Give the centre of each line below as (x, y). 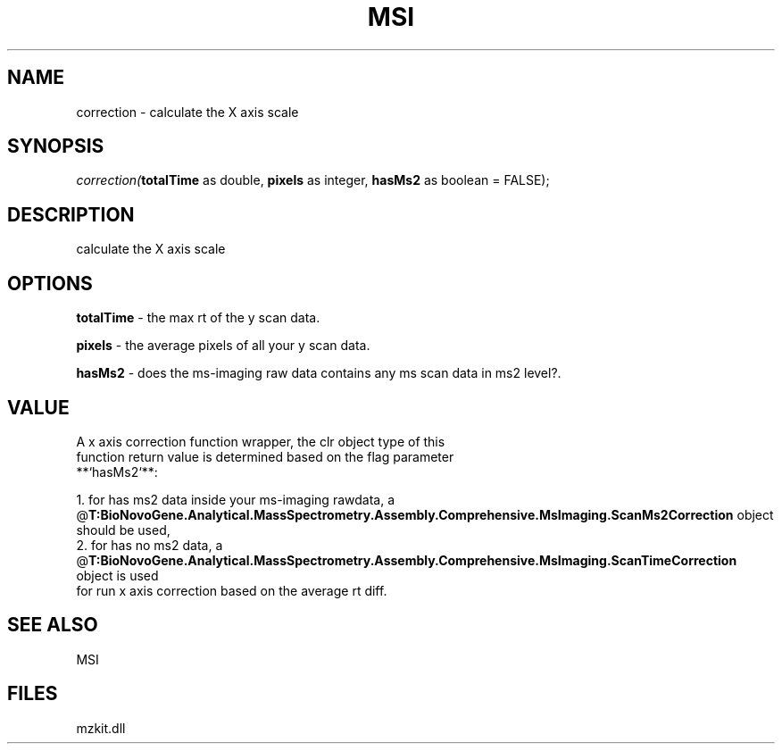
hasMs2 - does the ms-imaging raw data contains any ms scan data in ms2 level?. (319, 373)
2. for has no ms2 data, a (150, 545)
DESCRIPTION (71, 214)
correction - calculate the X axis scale (187, 112)
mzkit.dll (101, 728)
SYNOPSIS (56, 146)
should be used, (123, 530)
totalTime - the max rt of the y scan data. (198, 318)
